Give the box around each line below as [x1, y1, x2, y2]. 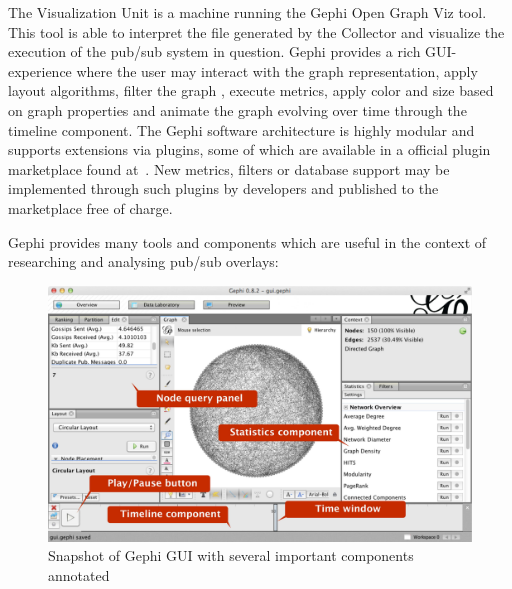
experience [8, 60, 72, 81]
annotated [48, 564, 110, 585]
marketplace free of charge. [8, 197, 173, 218]
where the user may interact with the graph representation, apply [76, 60, 478, 81]
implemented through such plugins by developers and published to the [8, 178, 439, 199]
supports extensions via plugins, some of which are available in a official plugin [8, 139, 491, 160]
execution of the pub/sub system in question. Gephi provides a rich [8, 41, 421, 62]
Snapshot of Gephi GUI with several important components [48, 545, 414, 566]
